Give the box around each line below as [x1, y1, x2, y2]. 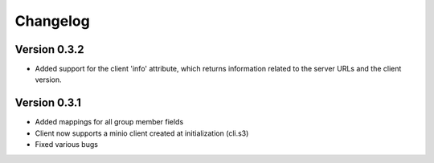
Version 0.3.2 [14, 43, 84, 56]
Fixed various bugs [35, 140, 98, 149]
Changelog [14, 12, 90, 30]
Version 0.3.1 [14, 96, 82, 110]
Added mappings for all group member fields [35, 117, 184, 127]
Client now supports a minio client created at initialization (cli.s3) [35, 128, 249, 138]
